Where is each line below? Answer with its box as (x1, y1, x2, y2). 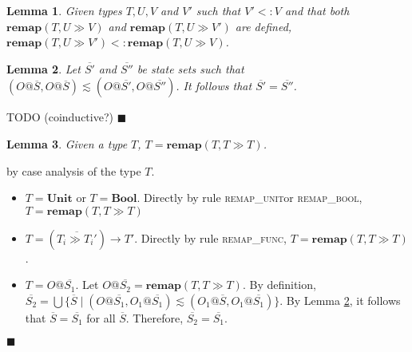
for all (86, 309, 116, 326)
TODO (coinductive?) (6, 109, 113, 125)
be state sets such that (137, 60, 244, 77)
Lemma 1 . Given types (6, 2, 122, 18)
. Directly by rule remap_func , (134, 229, 287, 246)
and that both (284, 2, 350, 18)
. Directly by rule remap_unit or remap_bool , (137, 189, 362, 206)
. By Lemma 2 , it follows (279, 291, 401, 308)
